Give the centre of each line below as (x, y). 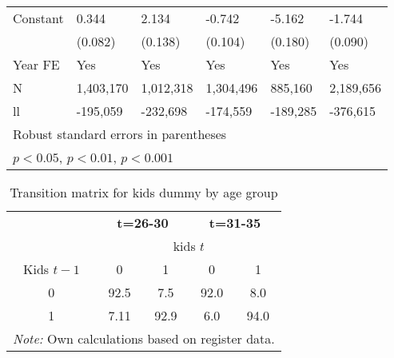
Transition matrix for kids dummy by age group (144, 192)
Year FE (36, 64)
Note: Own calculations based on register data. (144, 338)
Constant (38, 18)
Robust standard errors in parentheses (120, 134)
